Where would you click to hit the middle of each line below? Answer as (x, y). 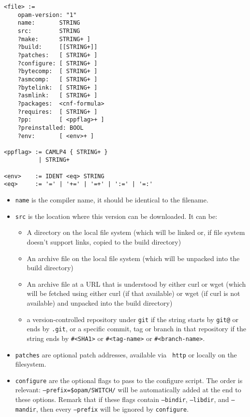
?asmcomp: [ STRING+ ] (58, 79)
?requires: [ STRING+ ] (58, 112)
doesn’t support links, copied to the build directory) (104, 242)
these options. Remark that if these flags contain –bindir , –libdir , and (122, 399)
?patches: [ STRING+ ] (58, 55)
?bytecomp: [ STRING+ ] (58, 71)
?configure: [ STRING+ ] (58, 63)
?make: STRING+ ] (54, 39)
